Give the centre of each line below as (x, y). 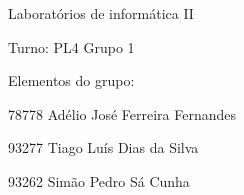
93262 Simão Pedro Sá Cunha (99, 180)
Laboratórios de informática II (101, 13)
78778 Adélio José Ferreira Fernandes (122, 113)
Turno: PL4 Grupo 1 (71, 46)
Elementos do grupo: (71, 80)
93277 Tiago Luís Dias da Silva (103, 147)
